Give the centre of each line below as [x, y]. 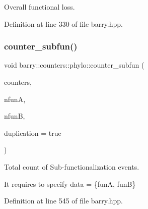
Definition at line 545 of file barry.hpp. [63, 201]
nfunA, [15, 99]
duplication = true [33, 133]
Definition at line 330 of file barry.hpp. [63, 23]
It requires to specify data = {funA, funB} [70, 184]
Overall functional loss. [40, 7]
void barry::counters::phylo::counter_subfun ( [74, 65]
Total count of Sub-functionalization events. [72, 166]
